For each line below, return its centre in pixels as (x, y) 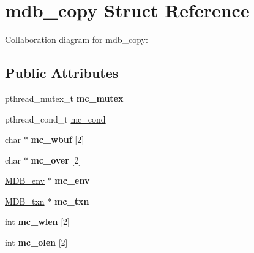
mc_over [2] (56, 160)
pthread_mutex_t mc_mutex (64, 98)
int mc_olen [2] (36, 242)
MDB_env (25, 180)
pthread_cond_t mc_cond (55, 119)
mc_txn (72, 201)
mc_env (72, 180)
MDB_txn (25, 201)
